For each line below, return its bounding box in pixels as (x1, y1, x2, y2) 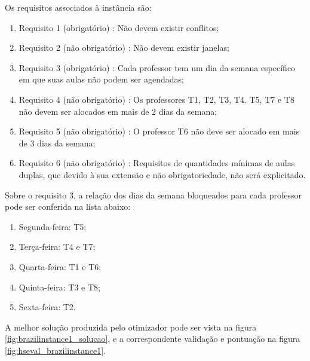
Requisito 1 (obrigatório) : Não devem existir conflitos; (19, 21, 219, 33)
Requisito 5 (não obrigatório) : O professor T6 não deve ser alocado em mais (19, 125, 300, 137)
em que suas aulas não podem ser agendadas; (19, 73, 184, 85)
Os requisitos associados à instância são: (5, 1, 152, 13)
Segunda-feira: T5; (19, 220, 87, 232)
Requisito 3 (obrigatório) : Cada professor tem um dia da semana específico (19, 61, 296, 74)
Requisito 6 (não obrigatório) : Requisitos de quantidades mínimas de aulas (19, 157, 295, 169)
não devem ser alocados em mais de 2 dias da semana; (19, 105, 217, 117)
